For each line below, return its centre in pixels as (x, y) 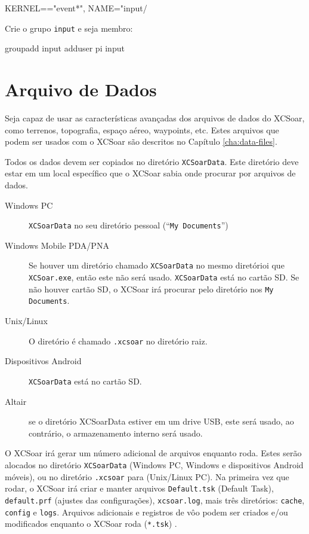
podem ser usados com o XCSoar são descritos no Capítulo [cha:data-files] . (141, 141)
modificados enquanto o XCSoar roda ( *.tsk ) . (91, 524)
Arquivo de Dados (81, 89)
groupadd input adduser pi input (65, 48)
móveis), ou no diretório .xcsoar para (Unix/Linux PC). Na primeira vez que (147, 476)
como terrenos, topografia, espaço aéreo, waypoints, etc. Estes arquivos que (142, 129)
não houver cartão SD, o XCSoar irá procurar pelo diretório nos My (151, 289)
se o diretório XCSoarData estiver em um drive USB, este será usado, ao (161, 421)
